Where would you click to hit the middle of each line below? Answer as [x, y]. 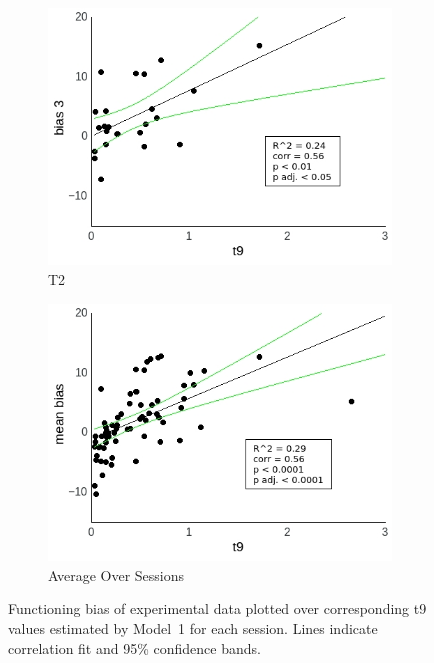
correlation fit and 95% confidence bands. [134, 647]
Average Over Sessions [116, 574]
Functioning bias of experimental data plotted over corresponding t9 [217, 608]
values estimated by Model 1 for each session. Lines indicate [193, 627]
